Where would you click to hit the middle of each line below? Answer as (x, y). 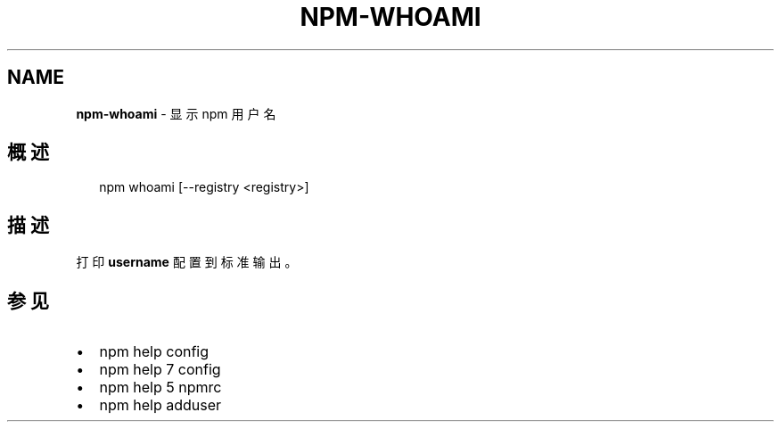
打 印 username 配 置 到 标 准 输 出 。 (187, 262)
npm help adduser (160, 405)
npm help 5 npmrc (160, 388)
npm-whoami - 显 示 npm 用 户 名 (176, 113)
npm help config (154, 352)
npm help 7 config (160, 370)
